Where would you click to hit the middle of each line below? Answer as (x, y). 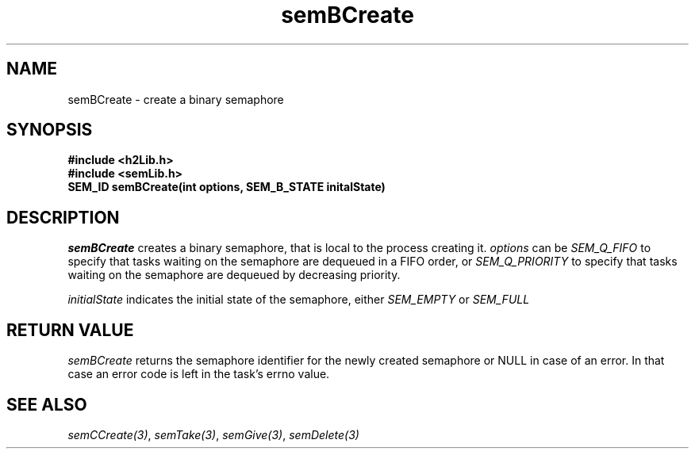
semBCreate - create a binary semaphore (176, 99)
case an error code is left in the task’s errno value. (199, 374)
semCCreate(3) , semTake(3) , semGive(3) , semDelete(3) (213, 434)
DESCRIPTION (63, 217)
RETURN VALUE (70, 330)
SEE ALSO (47, 404)
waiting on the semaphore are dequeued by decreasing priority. (234, 275)
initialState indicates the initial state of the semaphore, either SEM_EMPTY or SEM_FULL (299, 300)
